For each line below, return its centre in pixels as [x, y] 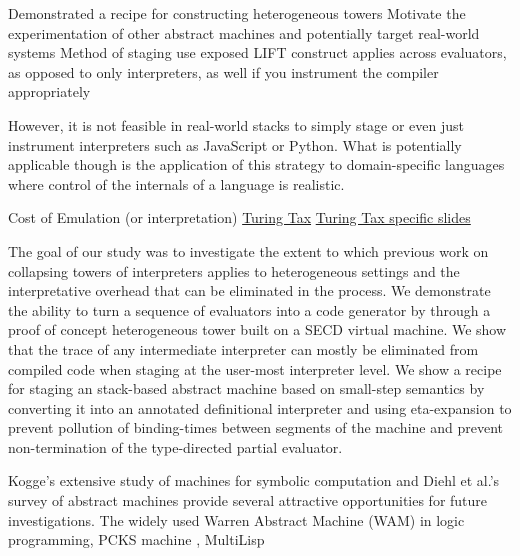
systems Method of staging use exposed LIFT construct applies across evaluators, [257, 52]
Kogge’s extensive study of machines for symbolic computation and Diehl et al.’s [254, 480]
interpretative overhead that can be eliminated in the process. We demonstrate [249, 290]
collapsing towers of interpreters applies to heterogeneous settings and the [234, 270]
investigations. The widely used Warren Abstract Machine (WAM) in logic [236, 519]
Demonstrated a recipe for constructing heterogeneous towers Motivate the [237, 13]
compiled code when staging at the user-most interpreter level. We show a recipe [255, 368]
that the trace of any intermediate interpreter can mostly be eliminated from [243, 348]
